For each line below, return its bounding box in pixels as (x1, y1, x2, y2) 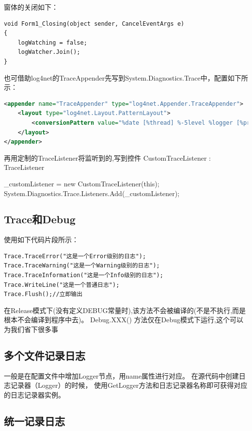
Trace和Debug (4, 212, 76, 227)
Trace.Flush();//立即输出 (4, 291, 83, 298)
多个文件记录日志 (4, 348, 85, 363)
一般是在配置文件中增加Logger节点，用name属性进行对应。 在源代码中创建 (4, 370, 239, 381)
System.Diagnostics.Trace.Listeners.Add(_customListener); (4, 188, 180, 198)
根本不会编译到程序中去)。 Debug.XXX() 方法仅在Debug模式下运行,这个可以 (4, 315, 243, 325)
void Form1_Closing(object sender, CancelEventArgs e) (4, 20, 185, 27)
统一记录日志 (4, 414, 65, 429)
